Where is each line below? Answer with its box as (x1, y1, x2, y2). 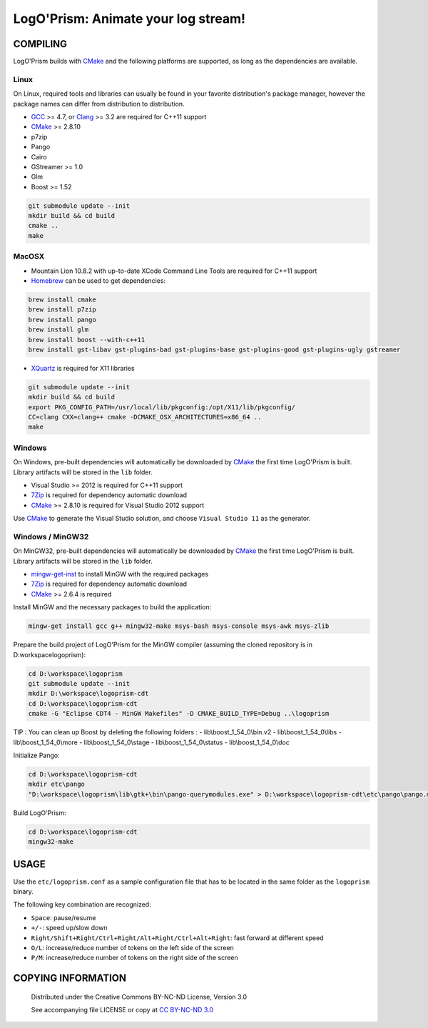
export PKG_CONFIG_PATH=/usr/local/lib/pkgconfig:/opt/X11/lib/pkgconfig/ (28, 403, 296, 411)
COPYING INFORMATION (13, 972, 126, 984)
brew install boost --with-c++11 (28, 336, 146, 344)
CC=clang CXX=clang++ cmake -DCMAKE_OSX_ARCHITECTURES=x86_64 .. (28, 413, 262, 421)
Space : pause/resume (31, 913, 96, 922)
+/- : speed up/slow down (31, 924, 108, 932)
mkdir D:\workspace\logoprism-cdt (28, 689, 149, 698)
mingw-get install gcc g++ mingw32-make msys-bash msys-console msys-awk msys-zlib (28, 622, 330, 630)
